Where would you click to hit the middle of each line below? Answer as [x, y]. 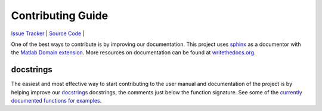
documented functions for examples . [56, 101]
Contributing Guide [60, 16]
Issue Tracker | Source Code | [48, 33]
